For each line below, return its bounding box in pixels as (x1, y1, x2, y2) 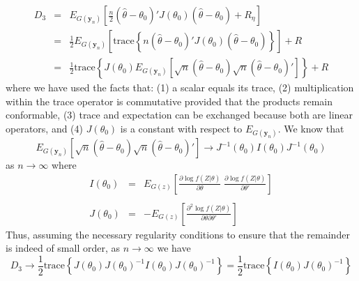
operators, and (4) (6, 121, 84, 135)
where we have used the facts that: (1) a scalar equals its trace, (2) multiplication (6, 80, 354, 95)
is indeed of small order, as (6, 241, 121, 255)
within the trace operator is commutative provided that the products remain (6, 93, 333, 108)
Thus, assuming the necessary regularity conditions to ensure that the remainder (6, 227, 350, 241)
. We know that (277, 121, 344, 135)
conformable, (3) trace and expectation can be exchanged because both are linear (6, 107, 353, 122)
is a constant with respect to (120, 121, 243, 135)
